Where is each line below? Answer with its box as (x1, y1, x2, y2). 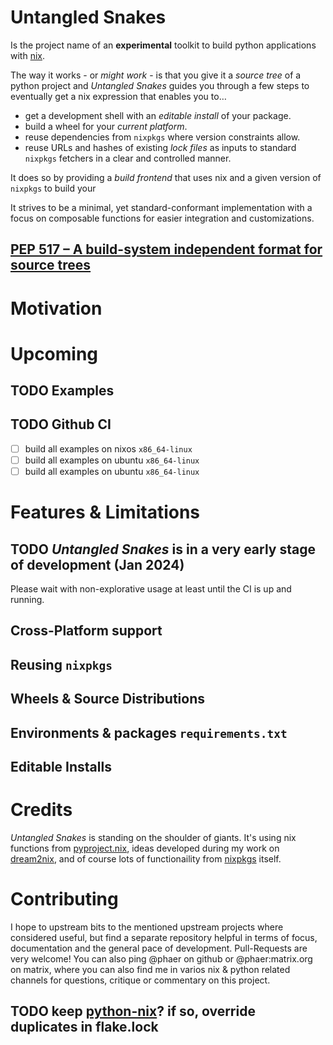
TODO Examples (10, 382, 115, 400)
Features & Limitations (10, 501, 201, 524)
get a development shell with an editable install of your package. (24, 109, 292, 121)
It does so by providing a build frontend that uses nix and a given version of (10, 171, 322, 183)
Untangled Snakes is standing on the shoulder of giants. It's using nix (10, 831, 297, 843)
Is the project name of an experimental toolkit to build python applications (10, 39, 317, 51)
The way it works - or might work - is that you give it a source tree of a (10, 69, 302, 81)
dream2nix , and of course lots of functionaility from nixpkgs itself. (10, 852, 282, 865)
